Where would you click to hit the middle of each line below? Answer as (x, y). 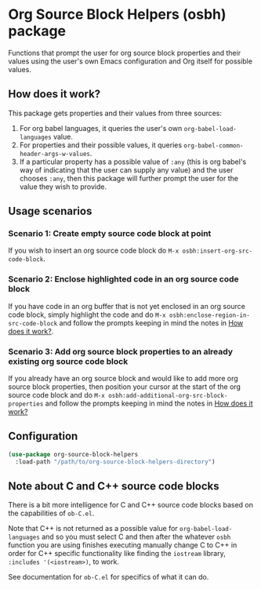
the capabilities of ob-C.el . (51, 513)
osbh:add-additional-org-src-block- (168, 396)
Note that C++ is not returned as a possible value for (93, 529)
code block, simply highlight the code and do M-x (87, 314)
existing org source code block (68, 361)
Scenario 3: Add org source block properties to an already (121, 351)
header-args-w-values (54, 154)
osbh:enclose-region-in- (210, 315)
